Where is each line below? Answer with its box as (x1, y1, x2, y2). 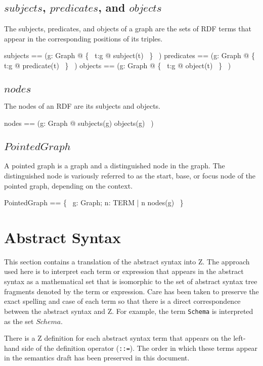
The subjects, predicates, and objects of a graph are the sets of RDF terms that (4, 23, 251, 34)
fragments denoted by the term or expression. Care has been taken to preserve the (4, 286, 259, 296)
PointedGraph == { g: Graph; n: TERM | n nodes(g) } (4, 197, 184, 208)
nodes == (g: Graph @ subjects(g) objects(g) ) (4, 117, 154, 128)
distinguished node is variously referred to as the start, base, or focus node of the (4, 170, 256, 180)
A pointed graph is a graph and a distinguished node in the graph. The (4, 160, 225, 171)
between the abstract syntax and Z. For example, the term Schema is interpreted (4, 305, 253, 316)
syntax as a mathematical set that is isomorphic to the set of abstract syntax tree (4, 276, 257, 287)
